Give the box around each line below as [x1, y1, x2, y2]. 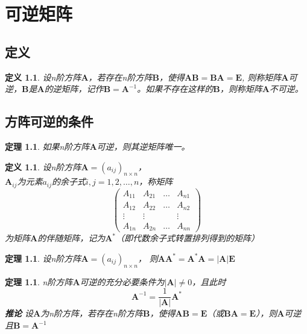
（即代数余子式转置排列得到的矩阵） [116, 232, 260, 244]
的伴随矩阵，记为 [37, 232, 106, 244]
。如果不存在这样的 [137, 82, 214, 95]
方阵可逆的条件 [5, 112, 93, 131]
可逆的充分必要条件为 [80, 275, 165, 288]
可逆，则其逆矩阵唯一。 [97, 140, 190, 152]
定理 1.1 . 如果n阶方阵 [5, 140, 90, 152]
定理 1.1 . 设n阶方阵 [5, 252, 81, 264]
